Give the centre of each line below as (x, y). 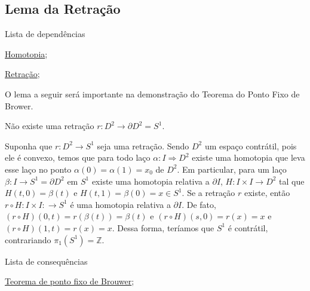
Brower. (19, 105)
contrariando (28, 239)
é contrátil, (248, 227)
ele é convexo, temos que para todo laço (78, 157)
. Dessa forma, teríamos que (163, 227)
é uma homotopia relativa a (120, 204)
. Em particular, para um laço (232, 169)
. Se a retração (208, 193)
